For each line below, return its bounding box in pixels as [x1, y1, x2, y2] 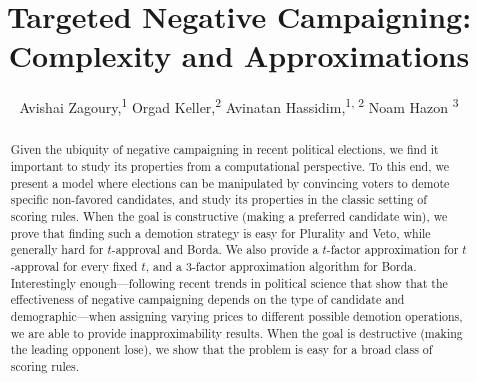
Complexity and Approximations [8, 35, 470, 76]
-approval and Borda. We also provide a [111, 241, 319, 258]
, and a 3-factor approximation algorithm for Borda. [145, 257, 417, 274]
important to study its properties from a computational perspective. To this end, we [10, 158, 449, 175]
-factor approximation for [326, 241, 459, 258]
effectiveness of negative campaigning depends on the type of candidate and [10, 291, 405, 308]
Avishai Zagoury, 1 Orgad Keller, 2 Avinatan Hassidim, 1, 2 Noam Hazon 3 [19, 94, 459, 117]
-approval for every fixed [10, 257, 138, 274]
